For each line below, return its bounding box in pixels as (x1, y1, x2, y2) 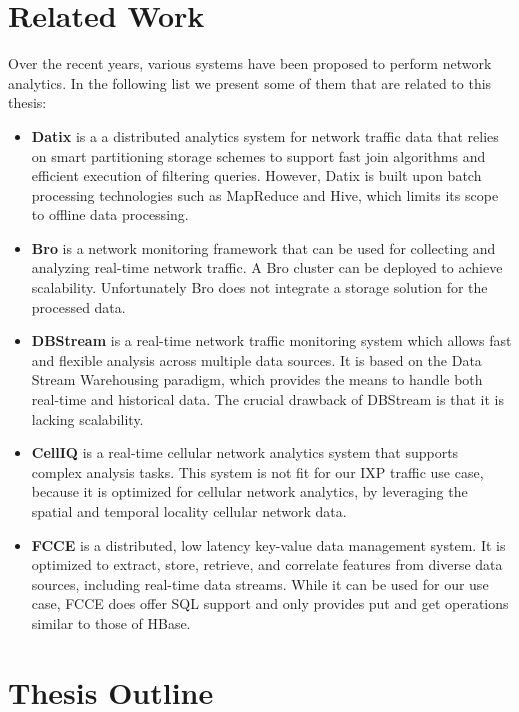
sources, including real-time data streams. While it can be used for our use (31, 573, 489, 594)
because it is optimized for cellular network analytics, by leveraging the (31, 481, 468, 502)
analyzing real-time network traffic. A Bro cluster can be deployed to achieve (31, 257, 503, 278)
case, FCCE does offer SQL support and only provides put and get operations (31, 593, 509, 614)
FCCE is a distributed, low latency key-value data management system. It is (31, 534, 506, 555)
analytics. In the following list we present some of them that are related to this (8, 72, 492, 93)
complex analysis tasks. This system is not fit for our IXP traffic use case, (31, 461, 484, 482)
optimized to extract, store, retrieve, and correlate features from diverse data (31, 554, 503, 575)
